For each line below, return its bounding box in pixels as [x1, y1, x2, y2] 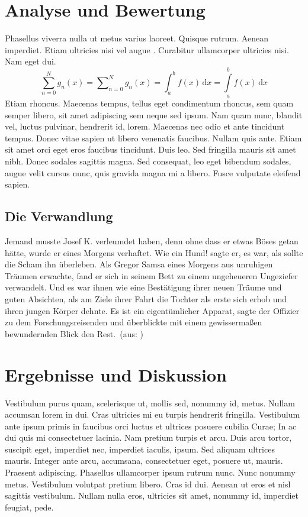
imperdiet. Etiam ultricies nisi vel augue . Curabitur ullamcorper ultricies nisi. [5, 43, 289, 56]
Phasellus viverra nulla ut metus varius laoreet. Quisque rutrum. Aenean [5, 32, 268, 44]
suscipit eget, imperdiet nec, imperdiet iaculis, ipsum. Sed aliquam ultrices [5, 442, 275, 455]
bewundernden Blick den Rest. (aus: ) [5, 327, 143, 340]
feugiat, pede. [5, 500, 54, 513]
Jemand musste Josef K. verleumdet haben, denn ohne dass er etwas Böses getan [5, 235, 299, 247]
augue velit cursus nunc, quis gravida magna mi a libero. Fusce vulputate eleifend [5, 166, 301, 179]
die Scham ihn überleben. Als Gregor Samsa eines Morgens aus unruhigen [5, 258, 273, 270]
